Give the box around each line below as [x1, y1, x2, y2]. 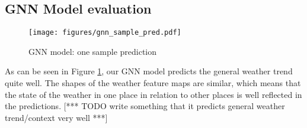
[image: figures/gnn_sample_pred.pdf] [28, 28, 181, 37]
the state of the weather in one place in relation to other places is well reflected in [5, 88, 302, 100]
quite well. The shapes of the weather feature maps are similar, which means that [5, 77, 301, 89]
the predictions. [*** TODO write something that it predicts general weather [5, 100, 285, 112]
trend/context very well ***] [5, 111, 108, 123]
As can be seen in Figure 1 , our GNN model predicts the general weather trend [5, 65, 293, 77]
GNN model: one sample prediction [28, 45, 157, 57]
